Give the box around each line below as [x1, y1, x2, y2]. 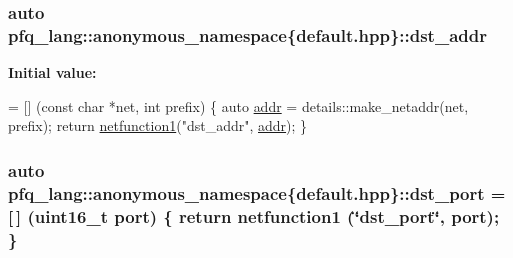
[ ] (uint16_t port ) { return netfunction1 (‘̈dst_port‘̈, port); [8, 203, 500, 228]
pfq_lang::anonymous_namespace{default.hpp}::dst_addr [8, 22, 487, 47]
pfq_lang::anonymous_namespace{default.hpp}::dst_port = [8, 180, 506, 205]
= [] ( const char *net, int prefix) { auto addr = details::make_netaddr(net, [8, 95, 469, 116]
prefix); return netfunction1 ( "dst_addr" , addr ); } [8, 115, 308, 136]
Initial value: [8, 62, 97, 83]
